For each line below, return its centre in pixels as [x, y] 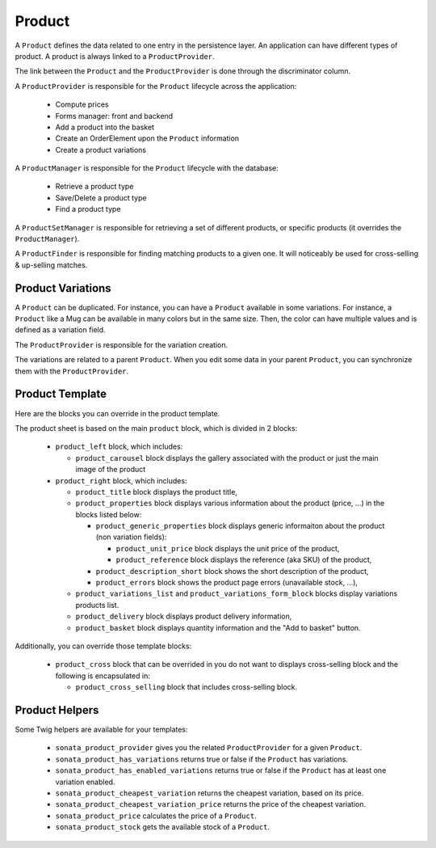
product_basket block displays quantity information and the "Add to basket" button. [218, 627]
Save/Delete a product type [101, 197]
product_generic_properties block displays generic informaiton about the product [240, 526]
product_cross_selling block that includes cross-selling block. [187, 687]
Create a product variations [101, 150]
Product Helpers [57, 710]
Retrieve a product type [94, 187]
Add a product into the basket [105, 127]
